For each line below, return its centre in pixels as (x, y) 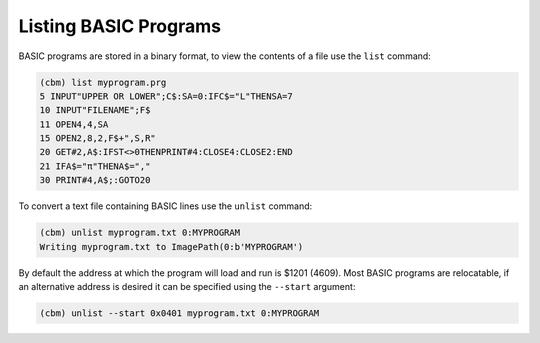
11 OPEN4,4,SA (74, 124)
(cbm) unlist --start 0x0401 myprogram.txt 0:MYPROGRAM (179, 313)
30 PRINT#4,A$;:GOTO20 (95, 180)
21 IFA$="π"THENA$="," (95, 166)
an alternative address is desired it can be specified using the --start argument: (187, 286)
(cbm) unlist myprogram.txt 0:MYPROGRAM (139, 233)
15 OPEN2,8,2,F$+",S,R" (98, 138)
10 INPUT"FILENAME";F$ (95, 110)
